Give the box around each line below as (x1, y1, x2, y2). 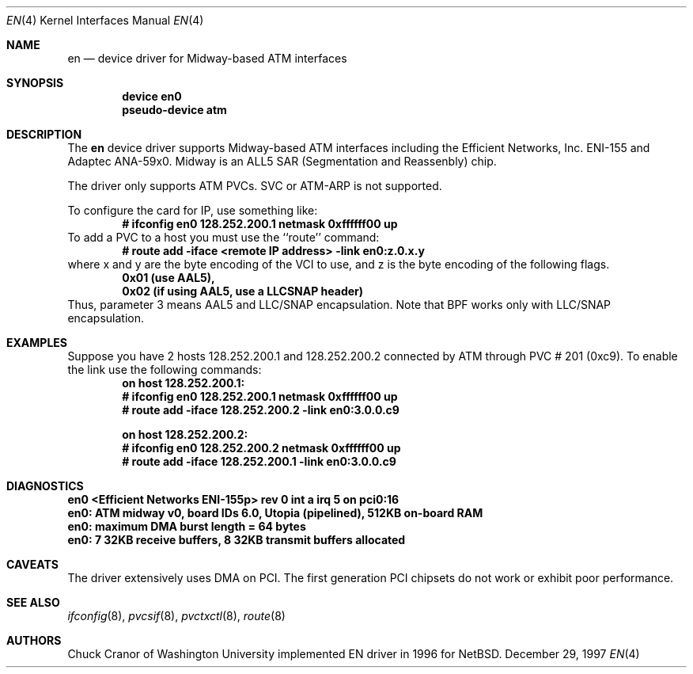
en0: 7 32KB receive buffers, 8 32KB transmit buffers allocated (67, 533, 406, 546)
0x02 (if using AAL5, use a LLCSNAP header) (122, 284, 364, 298)
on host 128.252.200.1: (122, 376, 245, 390)
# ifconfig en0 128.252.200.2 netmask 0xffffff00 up (122, 441, 401, 455)
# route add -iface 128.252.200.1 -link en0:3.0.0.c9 (122, 455, 396, 468)
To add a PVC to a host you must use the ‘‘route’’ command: (67, 230, 380, 244)
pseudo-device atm (122, 103, 227, 116)
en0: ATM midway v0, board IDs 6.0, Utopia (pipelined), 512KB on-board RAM (67, 506, 483, 520)
